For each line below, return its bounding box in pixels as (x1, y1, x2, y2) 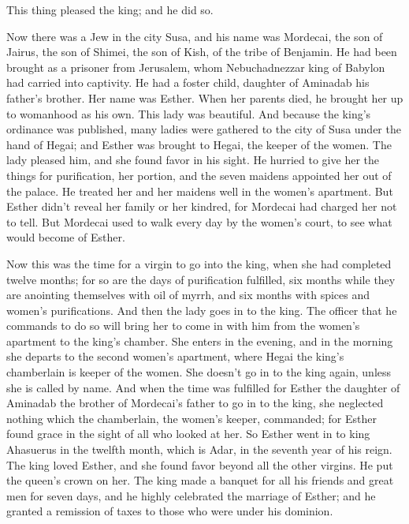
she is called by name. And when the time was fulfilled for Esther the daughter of (6, 379, 400, 395)
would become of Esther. (6, 229, 125, 245)
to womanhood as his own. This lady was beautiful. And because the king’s (6, 105, 371, 122)
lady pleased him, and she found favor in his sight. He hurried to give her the (6, 152, 379, 168)
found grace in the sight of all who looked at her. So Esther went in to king (6, 425, 370, 442)
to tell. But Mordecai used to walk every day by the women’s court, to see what (6, 213, 392, 230)
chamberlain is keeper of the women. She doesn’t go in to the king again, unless (6, 364, 392, 380)
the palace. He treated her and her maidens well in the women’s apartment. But (6, 182, 393, 199)
